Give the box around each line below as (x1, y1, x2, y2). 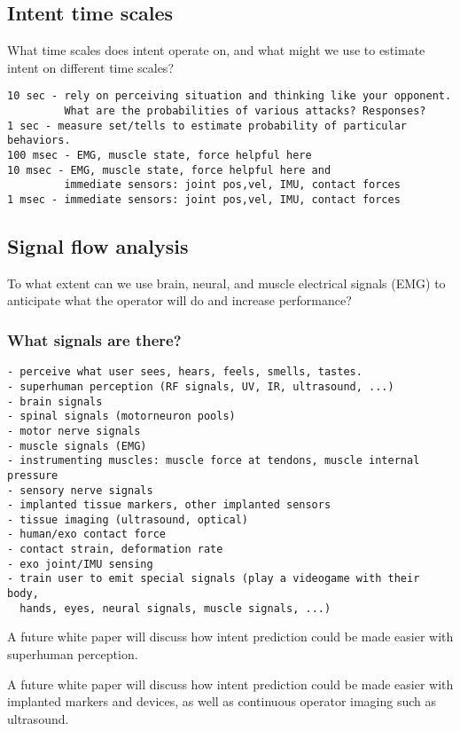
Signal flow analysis (7, 232, 189, 260)
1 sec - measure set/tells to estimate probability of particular (7, 119, 408, 132)
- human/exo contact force (7, 528, 166, 541)
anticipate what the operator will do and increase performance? (7, 291, 352, 310)
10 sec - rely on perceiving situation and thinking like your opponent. (7, 90, 452, 103)
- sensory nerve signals (7, 483, 153, 497)
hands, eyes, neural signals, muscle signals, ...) (19, 601, 331, 615)
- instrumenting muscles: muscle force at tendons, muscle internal (7, 454, 420, 468)
